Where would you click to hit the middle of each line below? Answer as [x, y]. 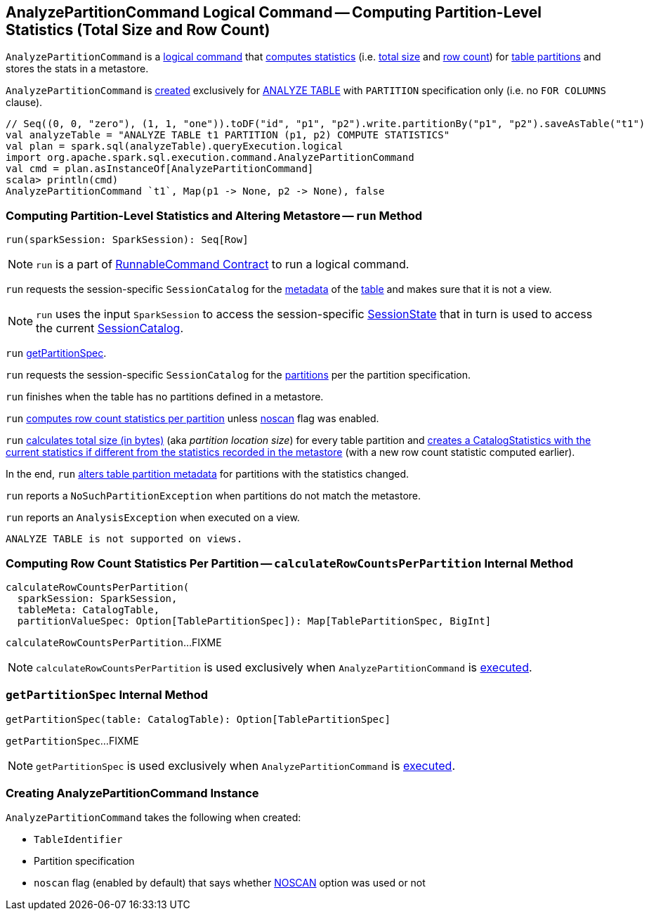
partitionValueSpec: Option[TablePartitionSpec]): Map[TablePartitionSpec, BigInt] [254, 621]
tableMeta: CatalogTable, [88, 609]
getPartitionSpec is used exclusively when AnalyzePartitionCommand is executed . [246, 765]
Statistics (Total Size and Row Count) [138, 30]
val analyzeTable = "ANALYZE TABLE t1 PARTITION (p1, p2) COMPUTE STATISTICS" [228, 135]
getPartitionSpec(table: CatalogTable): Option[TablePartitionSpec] [198, 719]
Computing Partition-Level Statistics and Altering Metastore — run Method [214, 215]
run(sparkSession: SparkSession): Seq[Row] [127, 240]
